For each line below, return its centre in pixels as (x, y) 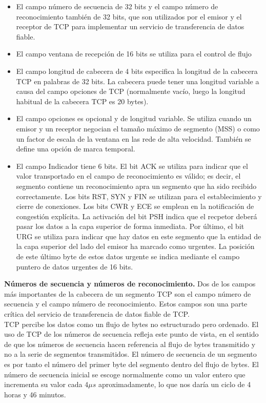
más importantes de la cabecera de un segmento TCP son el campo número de (128, 293)
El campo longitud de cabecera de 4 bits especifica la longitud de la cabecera (137, 71)
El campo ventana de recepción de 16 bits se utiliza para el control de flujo (134, 54)
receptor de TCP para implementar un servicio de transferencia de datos (130, 26)
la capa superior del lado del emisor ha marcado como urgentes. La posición (135, 246)
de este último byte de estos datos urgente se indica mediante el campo (128, 256)
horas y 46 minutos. (35, 394)
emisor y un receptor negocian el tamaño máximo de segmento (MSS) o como (138, 128)
